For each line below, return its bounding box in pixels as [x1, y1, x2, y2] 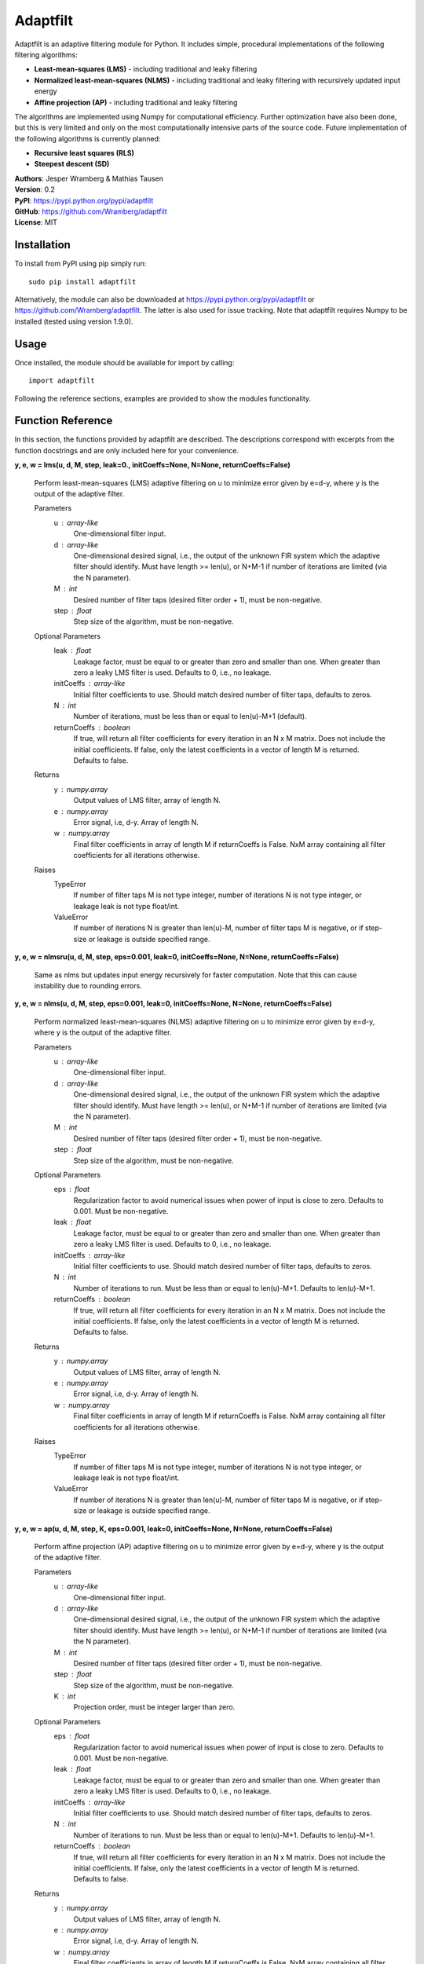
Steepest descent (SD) [34, 159, 110, 169]
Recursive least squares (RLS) [34, 148, 135, 158]
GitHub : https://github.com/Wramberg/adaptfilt [14, 207, 168, 216]
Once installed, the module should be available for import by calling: [14, 357, 235, 367]
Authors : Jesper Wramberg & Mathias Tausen [14, 174, 164, 183]
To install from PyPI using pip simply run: [14, 259, 147, 269]
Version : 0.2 [14, 185, 55, 194]
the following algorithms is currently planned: [14, 134, 161, 143]
